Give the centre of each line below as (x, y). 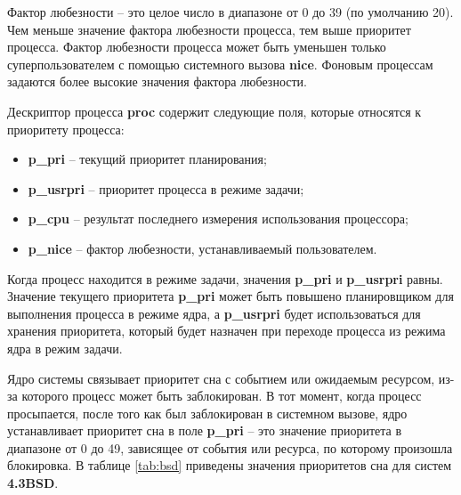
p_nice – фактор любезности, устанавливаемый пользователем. (202, 248)
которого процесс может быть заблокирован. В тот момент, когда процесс (222, 396)
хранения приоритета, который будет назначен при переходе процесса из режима (226, 331)
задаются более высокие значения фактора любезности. (157, 81)
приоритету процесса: (66, 129)
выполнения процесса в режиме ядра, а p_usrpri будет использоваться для (214, 313)
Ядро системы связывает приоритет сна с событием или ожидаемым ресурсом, (221, 378)
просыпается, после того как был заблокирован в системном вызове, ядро (207, 413)
